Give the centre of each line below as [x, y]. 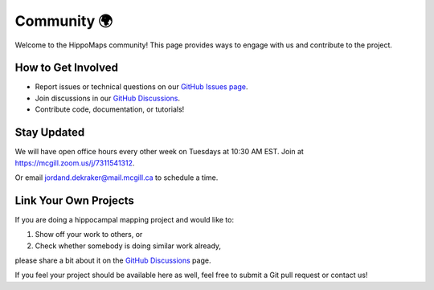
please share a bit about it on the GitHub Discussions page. [113, 260]
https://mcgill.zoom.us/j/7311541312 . [75, 163]
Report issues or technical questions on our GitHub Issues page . [141, 87]
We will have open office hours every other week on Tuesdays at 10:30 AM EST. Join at [160, 152]
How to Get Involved [66, 68]
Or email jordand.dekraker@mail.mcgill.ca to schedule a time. [117, 178]
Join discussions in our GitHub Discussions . [108, 98]
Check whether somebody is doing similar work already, [128, 246]
